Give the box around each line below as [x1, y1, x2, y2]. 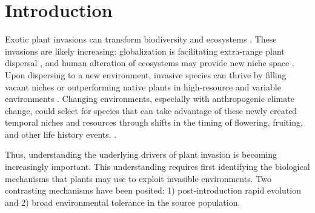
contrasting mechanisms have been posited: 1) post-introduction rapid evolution [5, 184, 301, 197]
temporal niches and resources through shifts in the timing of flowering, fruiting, [5, 116, 303, 129]
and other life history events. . [5, 127, 117, 140]
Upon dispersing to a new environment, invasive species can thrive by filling [5, 68, 287, 81]
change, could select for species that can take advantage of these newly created [5, 104, 297, 117]
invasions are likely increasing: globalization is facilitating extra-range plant [5, 44, 285, 57]
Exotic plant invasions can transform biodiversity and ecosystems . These [5, 33, 277, 46]
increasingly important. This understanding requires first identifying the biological [5, 160, 310, 173]
